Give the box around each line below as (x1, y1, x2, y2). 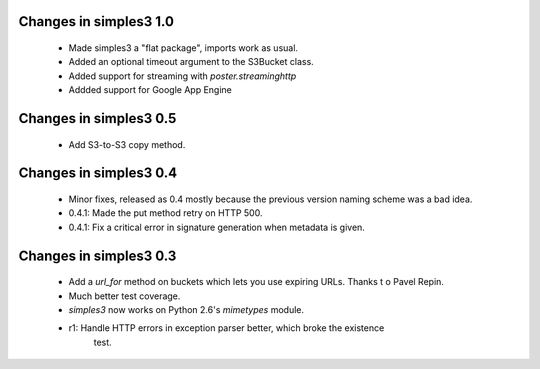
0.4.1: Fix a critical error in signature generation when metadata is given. (68, 221, 365, 233)
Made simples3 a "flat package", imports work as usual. (68, 42, 299, 54)
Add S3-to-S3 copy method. (68, 138, 186, 150)
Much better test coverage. (68, 290, 181, 302)
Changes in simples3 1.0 (18, 13, 175, 30)
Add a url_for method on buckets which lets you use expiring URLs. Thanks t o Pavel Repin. (68, 276, 445, 288)
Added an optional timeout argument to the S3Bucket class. (68, 56, 314, 68)
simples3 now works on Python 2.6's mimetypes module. (68, 303, 305, 315)
